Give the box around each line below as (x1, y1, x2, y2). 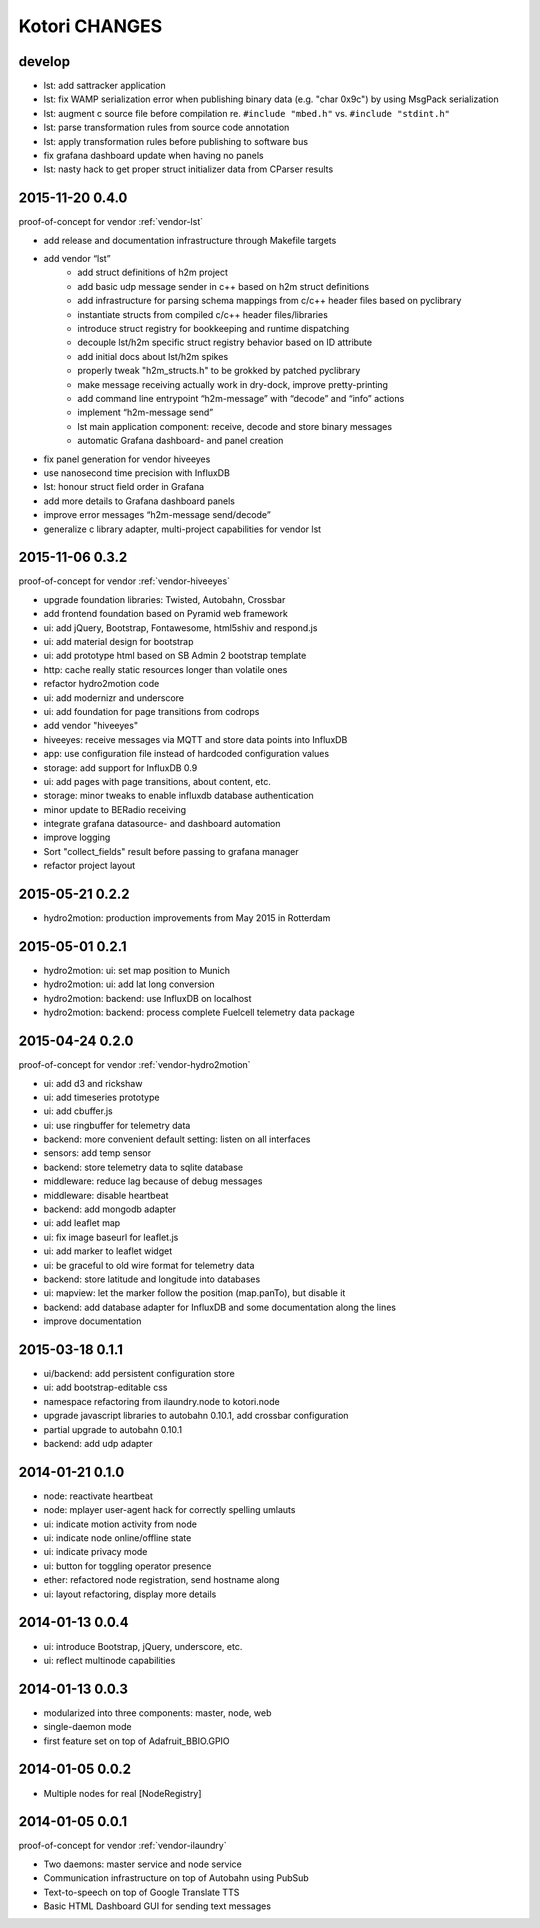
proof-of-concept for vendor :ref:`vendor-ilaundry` (18, 1840, 227, 1852)
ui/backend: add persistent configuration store (43, 1368, 235, 1380)
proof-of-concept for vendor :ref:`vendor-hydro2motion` (18, 1059, 251, 1071)
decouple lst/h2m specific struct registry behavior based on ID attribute (77, 336, 373, 349)
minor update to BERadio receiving (43, 803, 187, 815)
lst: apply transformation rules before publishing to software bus (43, 135, 309, 147)
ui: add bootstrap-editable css (43, 1381, 168, 1394)
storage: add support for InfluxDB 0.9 (43, 761, 198, 774)
